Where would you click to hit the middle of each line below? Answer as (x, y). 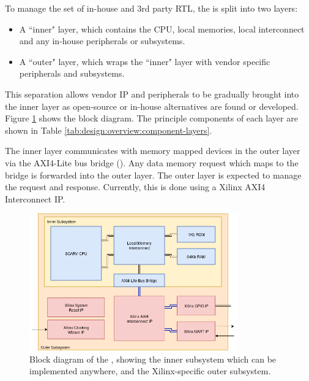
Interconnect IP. (35, 198)
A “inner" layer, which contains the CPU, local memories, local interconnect (162, 29)
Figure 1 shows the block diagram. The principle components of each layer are (151, 118)
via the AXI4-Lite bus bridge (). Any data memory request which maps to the (152, 162)
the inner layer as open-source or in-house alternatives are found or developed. (152, 106)
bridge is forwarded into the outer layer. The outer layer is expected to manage (153, 175)
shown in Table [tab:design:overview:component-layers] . (109, 130)
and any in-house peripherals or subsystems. (102, 41)
